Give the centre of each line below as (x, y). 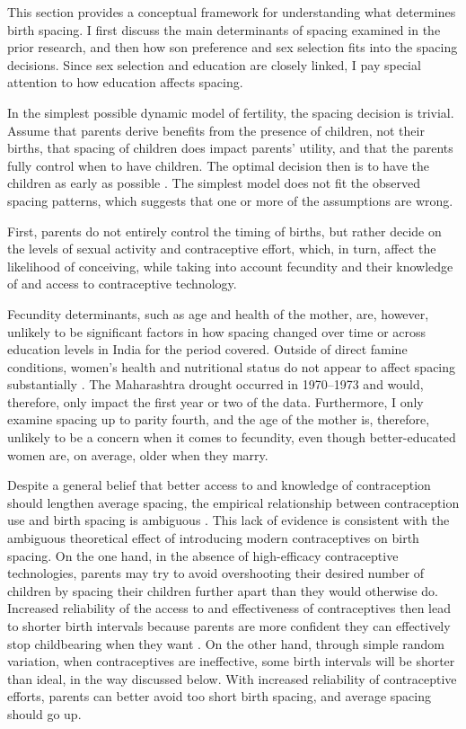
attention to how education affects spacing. (125, 82)
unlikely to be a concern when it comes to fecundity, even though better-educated (232, 437)
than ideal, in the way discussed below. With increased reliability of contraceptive (232, 678)
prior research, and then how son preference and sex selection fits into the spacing (233, 47)
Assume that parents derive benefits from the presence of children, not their (216, 130)
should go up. (44, 713)
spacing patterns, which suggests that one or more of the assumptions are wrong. (230, 200)
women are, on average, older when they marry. (138, 454)
